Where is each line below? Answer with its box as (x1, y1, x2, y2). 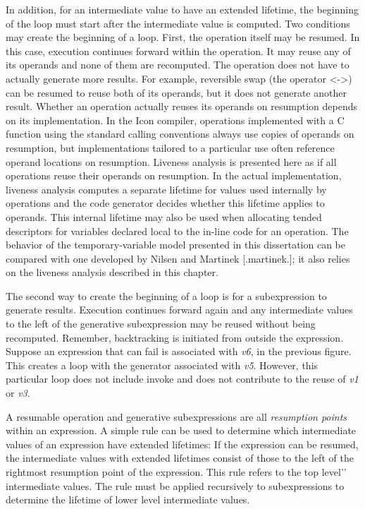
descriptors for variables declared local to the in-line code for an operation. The (6, 223, 349, 238)
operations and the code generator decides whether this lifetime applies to (6, 196, 325, 210)
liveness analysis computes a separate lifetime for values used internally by (6, 181, 327, 196)
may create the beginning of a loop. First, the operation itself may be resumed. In (6, 30, 360, 44)
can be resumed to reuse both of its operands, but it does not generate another (6, 85, 347, 100)
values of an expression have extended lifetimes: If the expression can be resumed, (6, 436, 359, 451)
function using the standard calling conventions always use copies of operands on (6, 126, 354, 141)
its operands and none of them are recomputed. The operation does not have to (6, 57, 349, 72)
